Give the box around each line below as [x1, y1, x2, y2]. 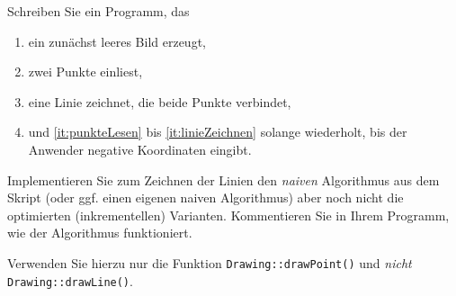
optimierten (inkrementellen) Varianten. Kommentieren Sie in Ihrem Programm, [7, 205, 450, 224]
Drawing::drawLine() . [7, 271, 133, 290]
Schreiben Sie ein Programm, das [7, 2, 190, 20]
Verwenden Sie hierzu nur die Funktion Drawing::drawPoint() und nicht [7, 253, 412, 272]
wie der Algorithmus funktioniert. [7, 223, 192, 242]
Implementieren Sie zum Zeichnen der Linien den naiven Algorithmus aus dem [7, 170, 440, 189]
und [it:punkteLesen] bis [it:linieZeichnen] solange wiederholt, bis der [28, 122, 407, 141]
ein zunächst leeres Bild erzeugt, [28, 31, 206, 50]
